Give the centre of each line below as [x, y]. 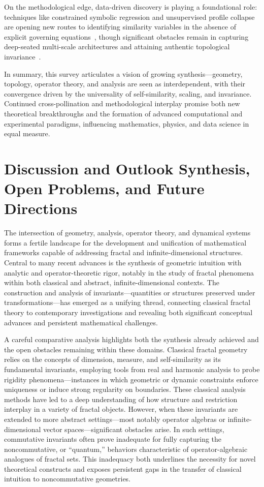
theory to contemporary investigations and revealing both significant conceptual [128, 312]
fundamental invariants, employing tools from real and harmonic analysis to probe [132, 369]
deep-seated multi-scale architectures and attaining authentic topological [117, 47]
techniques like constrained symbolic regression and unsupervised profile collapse [129, 17]
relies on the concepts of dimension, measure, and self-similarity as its [112, 359]
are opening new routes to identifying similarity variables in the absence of [120, 27]
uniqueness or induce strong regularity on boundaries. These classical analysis [125, 389]
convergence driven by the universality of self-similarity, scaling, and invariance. [128, 93]
